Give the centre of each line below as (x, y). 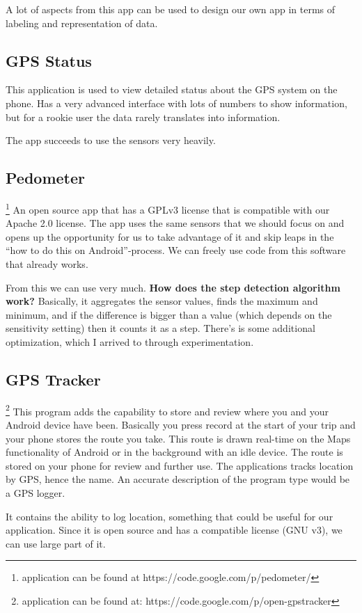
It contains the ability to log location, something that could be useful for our (170, 516)
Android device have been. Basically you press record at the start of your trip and (181, 425)
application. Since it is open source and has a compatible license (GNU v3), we (174, 530)
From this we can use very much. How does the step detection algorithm (173, 287)
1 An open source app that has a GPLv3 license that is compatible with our (168, 208)
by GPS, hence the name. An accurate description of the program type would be (178, 479)
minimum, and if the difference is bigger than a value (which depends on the (169, 314)
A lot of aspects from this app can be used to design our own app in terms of (171, 9)
